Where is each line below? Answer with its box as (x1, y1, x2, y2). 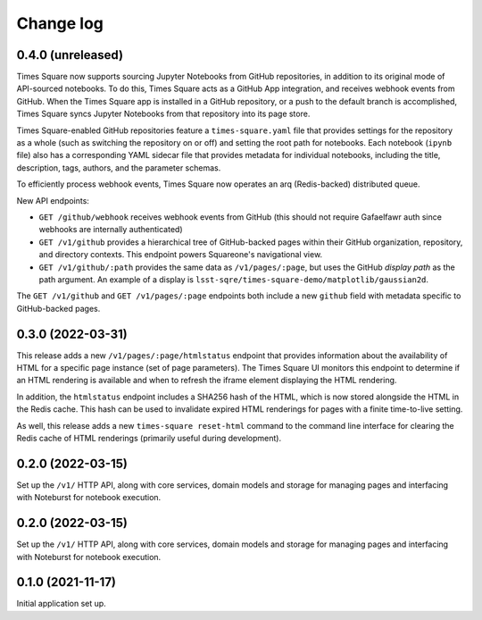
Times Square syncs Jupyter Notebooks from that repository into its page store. (16, 108, 311, 120)
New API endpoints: (16, 195, 89, 205)
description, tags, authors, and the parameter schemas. (16, 162, 221, 173)
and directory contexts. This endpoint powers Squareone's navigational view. (38, 249, 323, 260)
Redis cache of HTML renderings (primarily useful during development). (16, 432, 281, 443)
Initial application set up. (16, 599, 106, 609)
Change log (16, 13, 104, 33)
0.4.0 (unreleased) (16, 47, 124, 63)
